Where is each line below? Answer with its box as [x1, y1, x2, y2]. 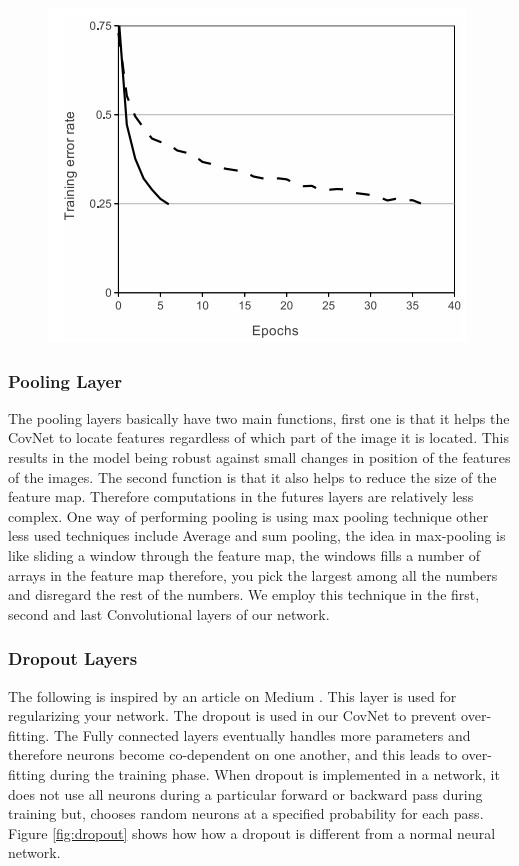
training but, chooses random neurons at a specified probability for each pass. [8, 803, 484, 824]
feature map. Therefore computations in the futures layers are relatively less [8, 486, 474, 507]
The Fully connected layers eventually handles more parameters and [53, 724, 471, 745]
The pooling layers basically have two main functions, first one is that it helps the [8, 407, 510, 428]
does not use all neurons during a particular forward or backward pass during [8, 783, 483, 804]
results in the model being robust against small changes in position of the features [8, 447, 511, 467]
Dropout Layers [8, 646, 138, 671]
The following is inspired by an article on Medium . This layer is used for [8, 685, 457, 706]
